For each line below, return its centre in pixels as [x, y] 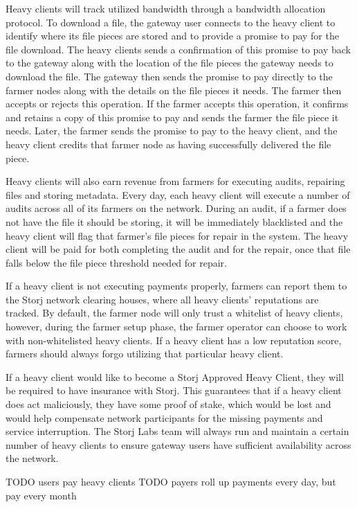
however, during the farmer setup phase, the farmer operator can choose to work [176, 327]
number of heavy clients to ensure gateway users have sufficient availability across [178, 444]
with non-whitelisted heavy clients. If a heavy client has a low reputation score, [174, 340]
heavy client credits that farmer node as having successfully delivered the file [168, 144]
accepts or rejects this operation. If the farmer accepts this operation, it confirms [177, 104]
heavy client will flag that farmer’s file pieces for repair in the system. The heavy [177, 235]
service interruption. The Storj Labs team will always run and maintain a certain [177, 431]
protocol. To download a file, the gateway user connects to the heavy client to [171, 22]
